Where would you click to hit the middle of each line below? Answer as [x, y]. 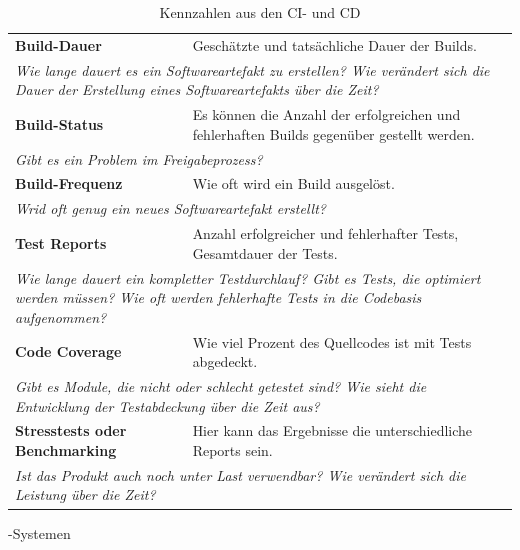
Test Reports [61, 242]
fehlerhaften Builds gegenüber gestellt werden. [333, 133]
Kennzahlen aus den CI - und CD [260, 12]
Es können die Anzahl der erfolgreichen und [326, 114]
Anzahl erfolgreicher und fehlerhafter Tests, [325, 233]
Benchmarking [66, 450]
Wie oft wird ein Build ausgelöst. [293, 183]
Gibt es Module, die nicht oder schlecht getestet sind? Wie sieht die [221, 386]
